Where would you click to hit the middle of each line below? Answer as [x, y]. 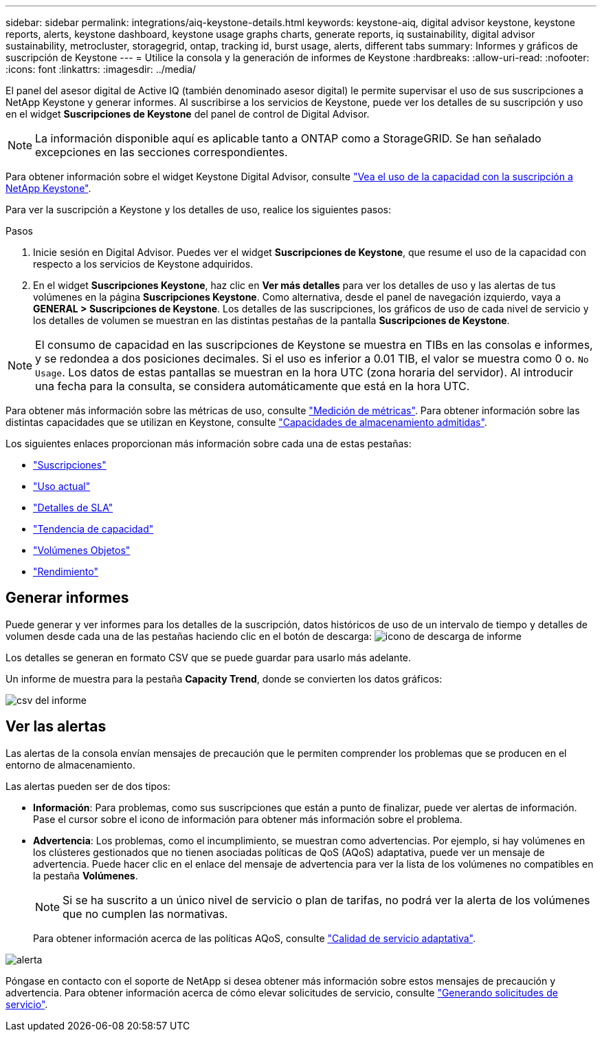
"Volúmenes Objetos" [82, 550]
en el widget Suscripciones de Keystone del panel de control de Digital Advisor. [188, 114]
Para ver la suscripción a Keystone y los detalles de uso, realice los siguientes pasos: [198, 210]
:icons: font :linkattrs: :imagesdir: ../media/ [101, 69]
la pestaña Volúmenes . [86, 875]
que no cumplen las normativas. [145, 913]
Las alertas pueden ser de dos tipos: [88, 786]
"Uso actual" [62, 486]
